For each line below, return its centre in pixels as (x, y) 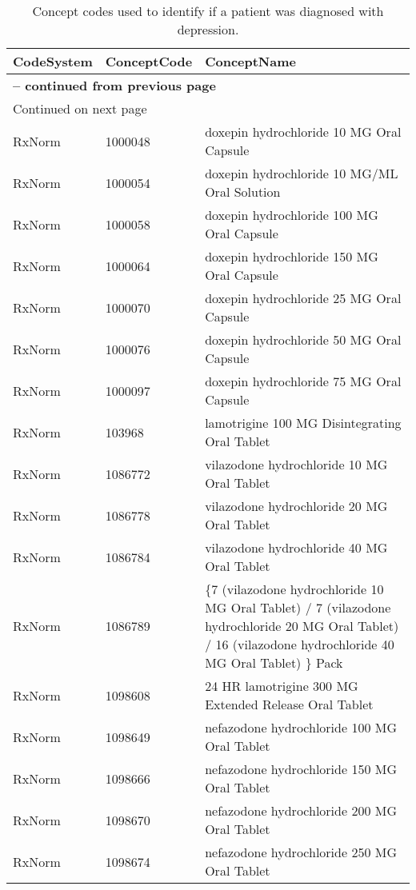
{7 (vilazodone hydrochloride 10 (294, 589)
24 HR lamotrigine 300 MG (282, 686)
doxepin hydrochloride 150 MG (292, 256)
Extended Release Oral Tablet (289, 704)
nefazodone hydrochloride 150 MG (301, 769)
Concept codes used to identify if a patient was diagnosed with (208, 11)
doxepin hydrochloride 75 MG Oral (303, 381)
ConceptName (250, 61)
